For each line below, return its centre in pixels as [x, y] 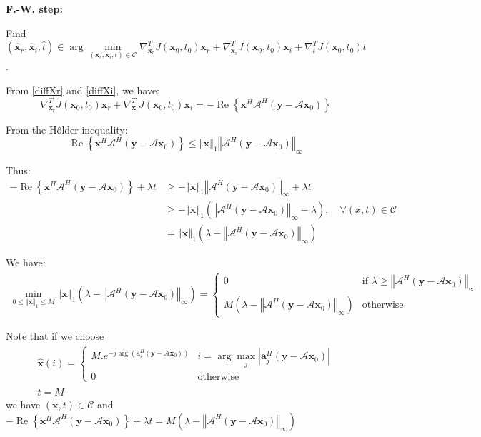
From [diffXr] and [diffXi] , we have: [83, 90]
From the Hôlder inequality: [67, 129]
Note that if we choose [55, 336]
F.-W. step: [34, 9]
